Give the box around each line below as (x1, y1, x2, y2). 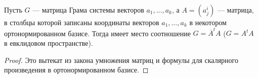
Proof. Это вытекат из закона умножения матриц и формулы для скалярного (4, 54, 238, 65)
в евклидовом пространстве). (4, 37, 93, 48)
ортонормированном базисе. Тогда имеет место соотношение (4, 28, 191, 38)
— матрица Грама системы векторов (32, 5, 144, 15)
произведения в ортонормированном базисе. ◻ (4, 64, 149, 75)
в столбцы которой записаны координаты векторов (4, 17, 159, 27)
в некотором (189, 17, 227, 27)
